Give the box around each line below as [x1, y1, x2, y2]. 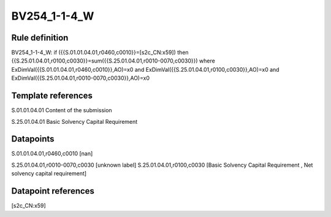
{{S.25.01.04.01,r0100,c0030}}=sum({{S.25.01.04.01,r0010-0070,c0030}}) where [11, 57, 216, 64]
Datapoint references [11, 186, 95, 196]
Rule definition [11, 32, 69, 43]
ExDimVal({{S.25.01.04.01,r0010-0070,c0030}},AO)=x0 [11, 74, 150, 82]
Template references [11, 91, 93, 101]
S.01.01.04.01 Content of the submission [11, 107, 113, 114]
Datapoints [11, 134, 55, 144]
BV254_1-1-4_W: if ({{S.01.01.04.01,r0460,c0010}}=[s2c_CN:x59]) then [11, 49, 189, 56]
